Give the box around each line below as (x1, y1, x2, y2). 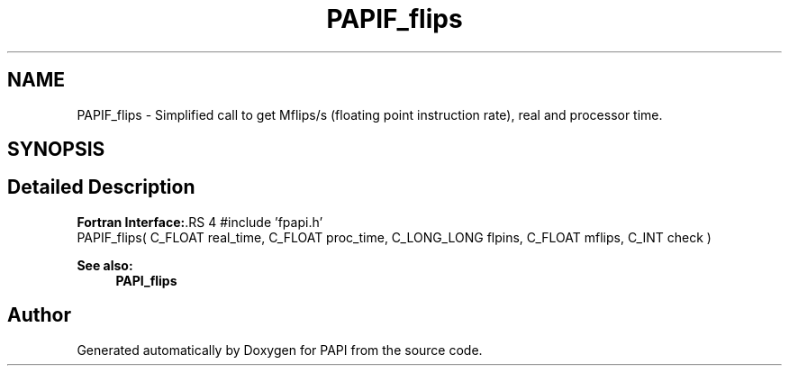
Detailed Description (7, 176, 195, 199)
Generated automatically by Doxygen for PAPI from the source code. (77, 341, 483, 358)
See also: (77, 257, 133, 273)
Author (7, 304, 71, 327)
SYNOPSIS (7, 138, 105, 161)
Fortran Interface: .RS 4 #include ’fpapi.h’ (77, 214, 323, 230)
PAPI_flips (115, 272, 177, 288)
